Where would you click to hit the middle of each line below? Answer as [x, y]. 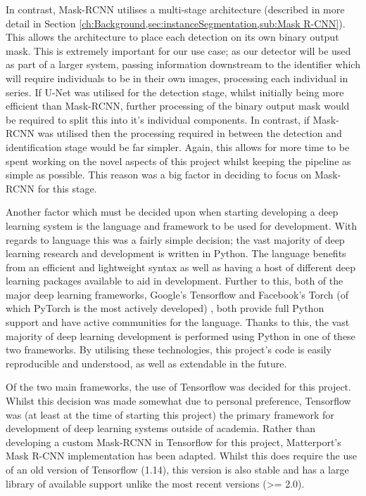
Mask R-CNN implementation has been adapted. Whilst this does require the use [181, 456]
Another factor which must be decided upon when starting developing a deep [172, 212]
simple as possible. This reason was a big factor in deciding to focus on [159, 175]
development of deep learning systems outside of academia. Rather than [161, 428]
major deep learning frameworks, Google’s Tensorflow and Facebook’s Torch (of [177, 294]
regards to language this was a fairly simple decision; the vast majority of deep [175, 239]
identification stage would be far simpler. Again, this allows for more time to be [178, 146]
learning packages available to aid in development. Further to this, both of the [175, 281]
